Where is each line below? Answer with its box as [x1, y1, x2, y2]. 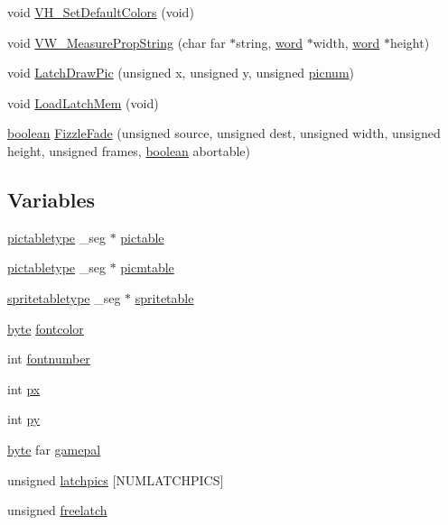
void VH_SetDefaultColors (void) [7, 3, 194, 21]
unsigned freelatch [7, 501, 107, 520]
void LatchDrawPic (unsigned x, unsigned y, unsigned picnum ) [7, 63, 354, 82]
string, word [236, 32, 303, 51]
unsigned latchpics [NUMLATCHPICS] [7, 470, 224, 489]
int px [7, 379, 41, 398]
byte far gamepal [7, 439, 101, 458]
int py [7, 410, 41, 428]
